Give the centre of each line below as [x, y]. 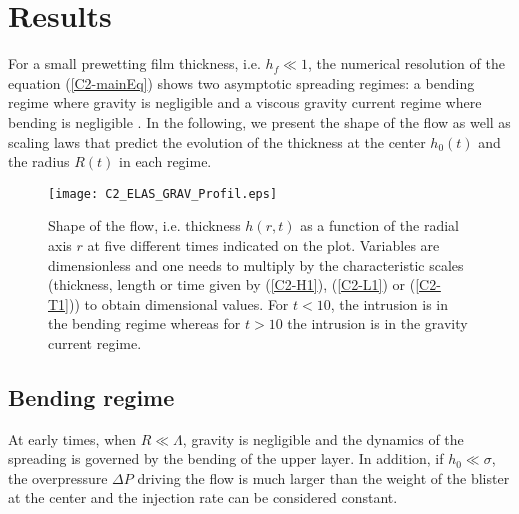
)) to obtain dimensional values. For [179, 303]
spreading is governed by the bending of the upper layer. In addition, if [226, 458]
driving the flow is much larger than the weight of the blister [323, 477]
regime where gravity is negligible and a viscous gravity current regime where [245, 102]
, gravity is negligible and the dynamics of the [323, 438]
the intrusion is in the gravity [377, 323]
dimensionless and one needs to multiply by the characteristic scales [256, 264]
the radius [39, 161]
